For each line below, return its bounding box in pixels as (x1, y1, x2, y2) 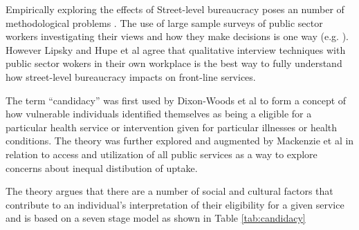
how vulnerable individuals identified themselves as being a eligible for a (6, 106, 312, 121)
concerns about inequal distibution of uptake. (6, 160, 198, 175)
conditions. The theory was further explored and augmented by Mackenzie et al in (6, 133, 354, 148)
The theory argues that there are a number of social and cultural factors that (6, 184, 333, 198)
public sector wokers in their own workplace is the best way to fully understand (6, 56, 342, 70)
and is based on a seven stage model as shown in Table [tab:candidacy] (6, 211, 306, 225)
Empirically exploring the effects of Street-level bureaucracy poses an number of (6, 2, 344, 16)
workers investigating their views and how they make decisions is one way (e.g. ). (6, 29, 349, 44)
